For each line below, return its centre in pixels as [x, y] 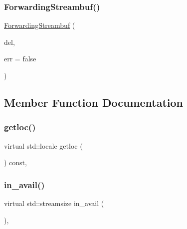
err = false [20, 59]
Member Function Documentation [94, 102]
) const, [15, 162]
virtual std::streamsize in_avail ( [54, 203]
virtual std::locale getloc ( [43, 145]
